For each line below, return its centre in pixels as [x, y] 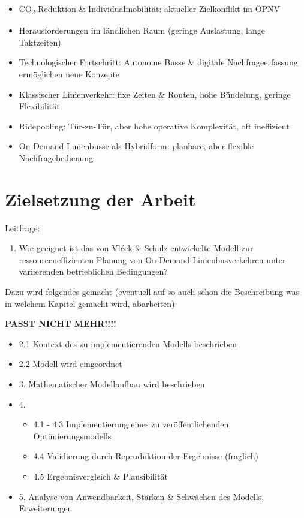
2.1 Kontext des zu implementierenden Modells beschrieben [128, 343]
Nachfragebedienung [56, 157]
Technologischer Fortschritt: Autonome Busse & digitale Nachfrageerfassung [158, 62]
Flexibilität [39, 106]
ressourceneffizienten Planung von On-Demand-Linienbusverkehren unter [152, 259]
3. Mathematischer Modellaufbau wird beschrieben [112, 383]
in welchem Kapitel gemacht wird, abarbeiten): [91, 303]
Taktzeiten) [40, 42]
